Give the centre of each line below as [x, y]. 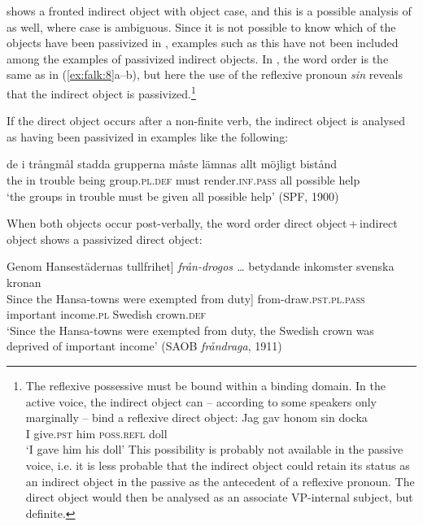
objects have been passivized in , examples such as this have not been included [203, 43]
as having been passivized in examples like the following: [148, 136]
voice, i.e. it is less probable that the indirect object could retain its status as [218, 465]
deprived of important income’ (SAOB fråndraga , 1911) [144, 346]
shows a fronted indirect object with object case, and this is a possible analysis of [209, 11]
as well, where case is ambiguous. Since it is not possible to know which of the [201, 26]
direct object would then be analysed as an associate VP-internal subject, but [219, 497]
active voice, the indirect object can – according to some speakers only [201, 401]
